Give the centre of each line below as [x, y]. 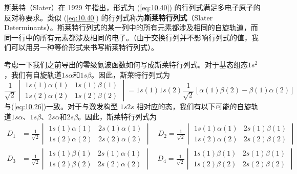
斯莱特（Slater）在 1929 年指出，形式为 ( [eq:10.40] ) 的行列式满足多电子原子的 [132, 7]
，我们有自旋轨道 [33, 74]
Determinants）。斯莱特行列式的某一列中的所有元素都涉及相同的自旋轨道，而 [131, 27]
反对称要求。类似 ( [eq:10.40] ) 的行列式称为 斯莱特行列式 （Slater [109, 17]
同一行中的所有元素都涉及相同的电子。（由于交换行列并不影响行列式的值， [128, 37]
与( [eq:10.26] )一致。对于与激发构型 [61, 106]
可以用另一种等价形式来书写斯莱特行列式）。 [84, 47]
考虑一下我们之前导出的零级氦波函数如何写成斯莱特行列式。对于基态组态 [126, 64]
